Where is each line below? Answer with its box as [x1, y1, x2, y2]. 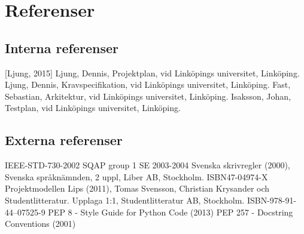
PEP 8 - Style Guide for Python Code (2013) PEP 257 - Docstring [48, 205, 293, 218]
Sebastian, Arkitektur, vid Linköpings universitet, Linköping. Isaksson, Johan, [5, 90, 291, 102]
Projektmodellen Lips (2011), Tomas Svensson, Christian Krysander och [5, 182, 270, 195]
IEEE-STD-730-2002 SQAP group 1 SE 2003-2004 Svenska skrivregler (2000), [5, 159, 290, 171]
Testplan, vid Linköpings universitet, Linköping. [5, 101, 181, 114]
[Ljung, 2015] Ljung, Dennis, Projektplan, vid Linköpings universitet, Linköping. [5, 66, 300, 79]
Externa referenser [5, 131, 123, 149]
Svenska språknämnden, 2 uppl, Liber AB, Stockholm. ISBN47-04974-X [5, 170, 268, 183]
